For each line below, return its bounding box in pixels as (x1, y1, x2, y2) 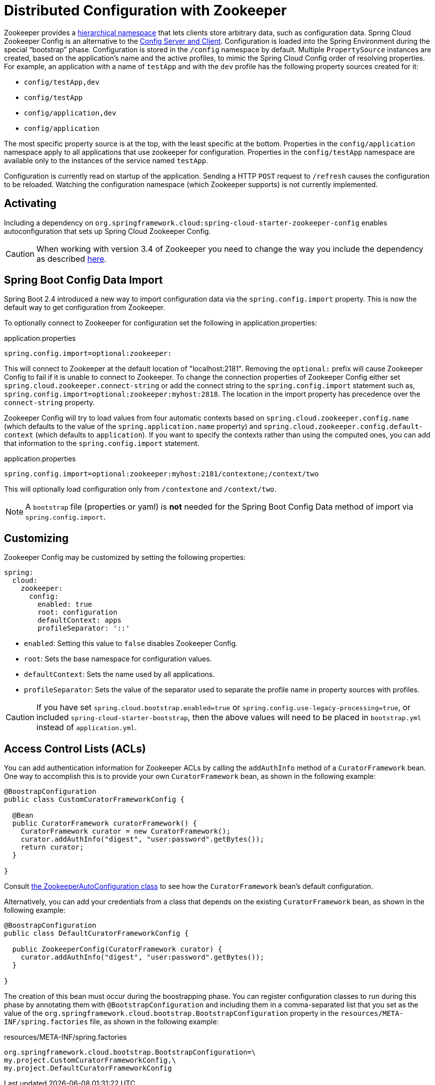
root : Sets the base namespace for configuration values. (24, 654, 212, 663)
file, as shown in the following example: (90, 1017, 219, 1026)
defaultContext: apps (37, 616, 122, 625)
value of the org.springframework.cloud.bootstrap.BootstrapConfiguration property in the (4, 1009, 339, 1018)
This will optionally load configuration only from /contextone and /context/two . (4, 485, 277, 494)
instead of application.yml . (36, 722, 137, 733)
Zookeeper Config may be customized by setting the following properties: (4, 553, 246, 562)
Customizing (4, 532, 69, 544)
